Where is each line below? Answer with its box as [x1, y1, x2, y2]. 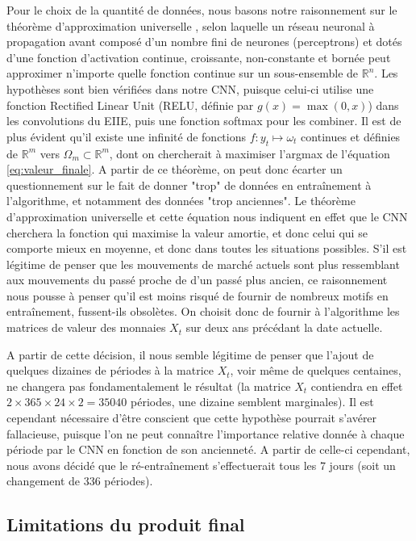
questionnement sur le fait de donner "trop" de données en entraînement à [6, 176, 372, 193]
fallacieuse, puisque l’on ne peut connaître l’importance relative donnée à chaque [6, 425, 405, 442]
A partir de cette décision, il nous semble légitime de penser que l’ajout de [6, 346, 374, 363]
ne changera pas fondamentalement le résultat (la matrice [6, 377, 291, 394]
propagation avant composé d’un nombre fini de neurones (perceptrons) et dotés [6, 33, 402, 50]
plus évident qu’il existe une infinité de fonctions [6, 128, 246, 145]
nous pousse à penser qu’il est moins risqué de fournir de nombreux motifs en [6, 287, 389, 304]
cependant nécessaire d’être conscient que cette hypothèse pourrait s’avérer [6, 409, 377, 426]
